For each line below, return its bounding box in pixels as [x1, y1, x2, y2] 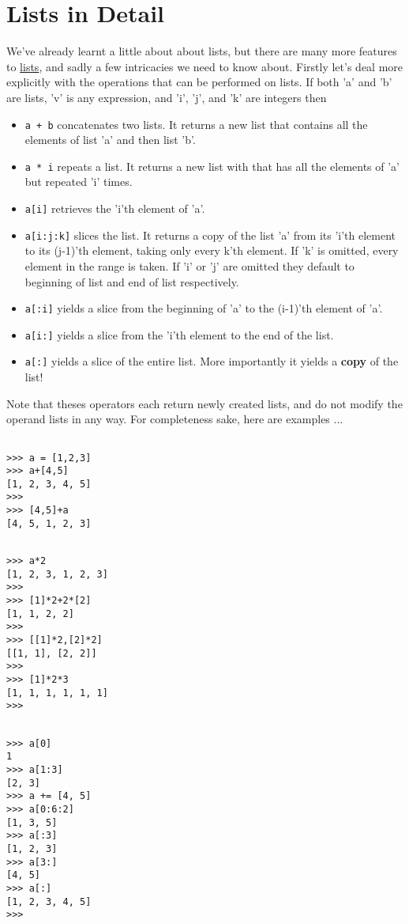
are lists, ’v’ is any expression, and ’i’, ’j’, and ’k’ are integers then [6, 89, 327, 105]
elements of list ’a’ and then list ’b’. [24, 131, 196, 148]
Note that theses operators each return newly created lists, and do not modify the [6, 395, 403, 411]
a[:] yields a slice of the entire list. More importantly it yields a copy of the [24, 353, 399, 369]
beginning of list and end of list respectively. [24, 273, 239, 290]
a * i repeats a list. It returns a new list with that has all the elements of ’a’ [24, 157, 400, 174]
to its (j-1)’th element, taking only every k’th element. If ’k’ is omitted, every [24, 242, 399, 259]
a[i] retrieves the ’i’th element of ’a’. [24, 200, 205, 216]
